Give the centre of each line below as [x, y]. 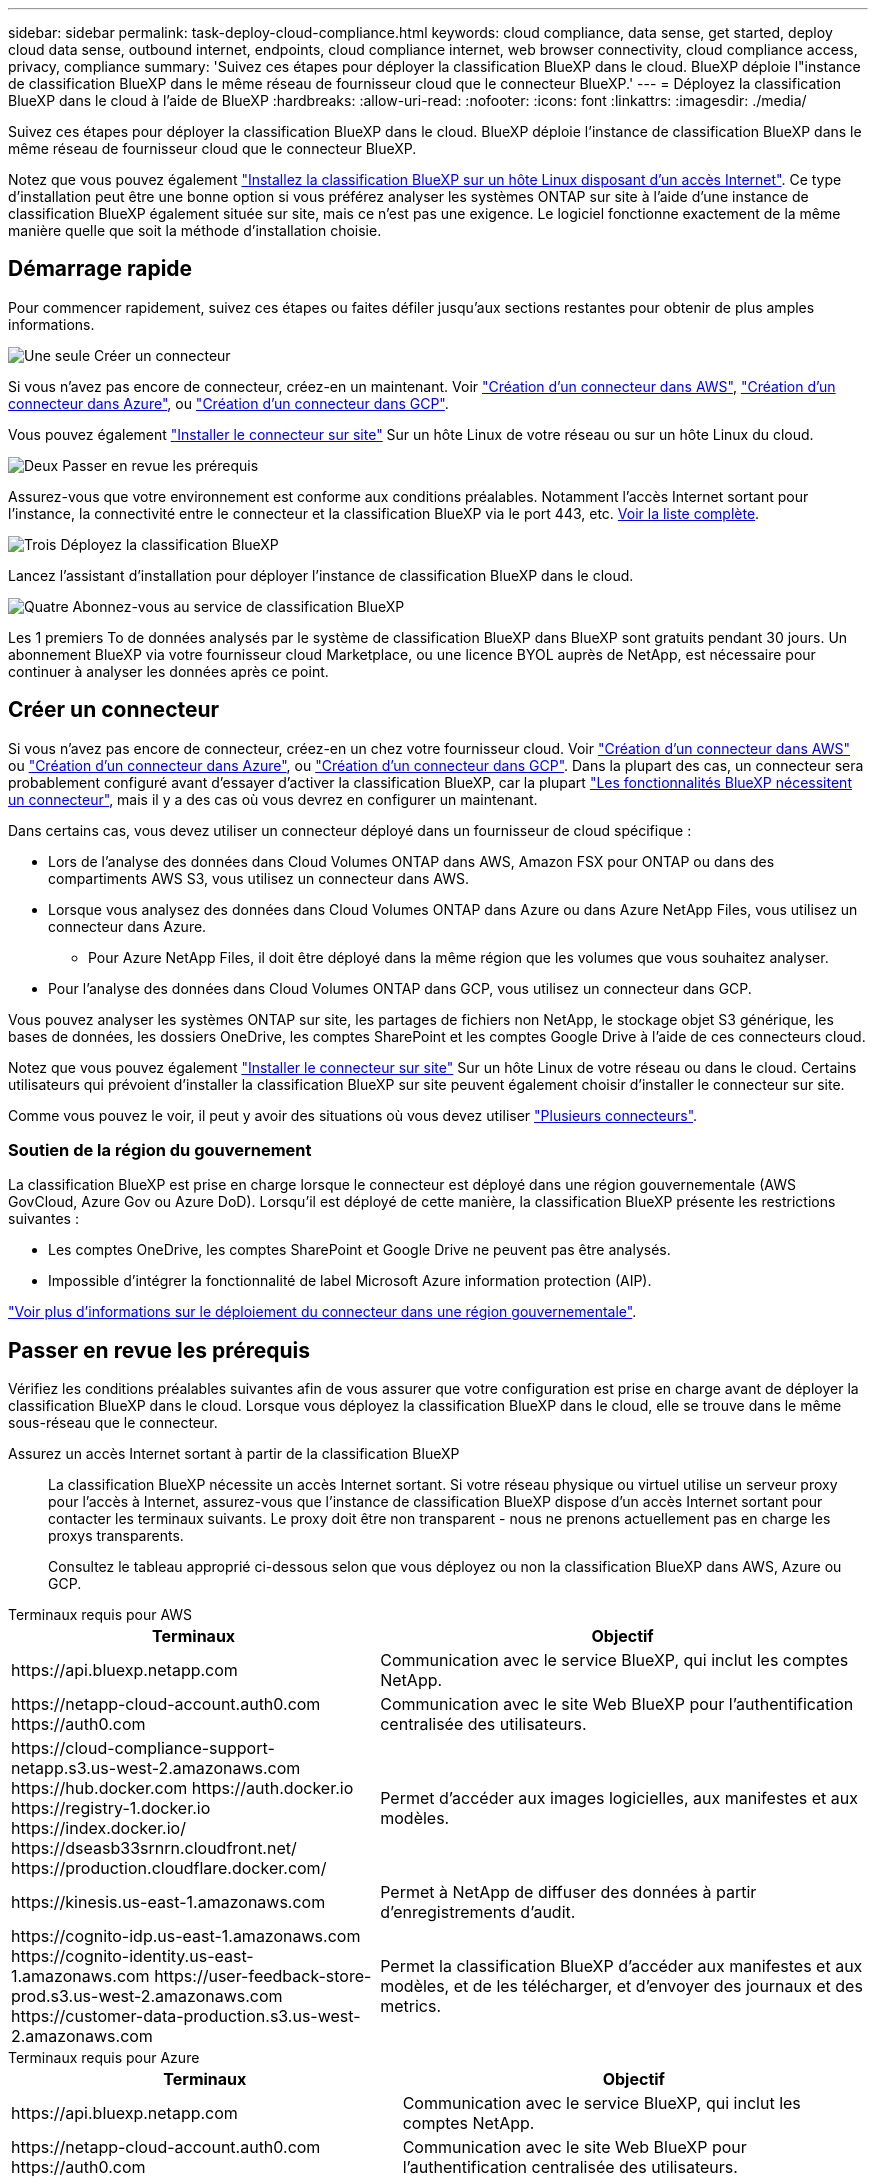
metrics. [411, 2006]
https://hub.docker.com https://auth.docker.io [182, 1788]
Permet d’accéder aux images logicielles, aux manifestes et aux [619, 1798]
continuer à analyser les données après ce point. [168, 671]
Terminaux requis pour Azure [104, 2058]
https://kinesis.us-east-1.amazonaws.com [168, 1902]
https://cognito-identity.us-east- [132, 1956]
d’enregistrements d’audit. [478, 1912]
